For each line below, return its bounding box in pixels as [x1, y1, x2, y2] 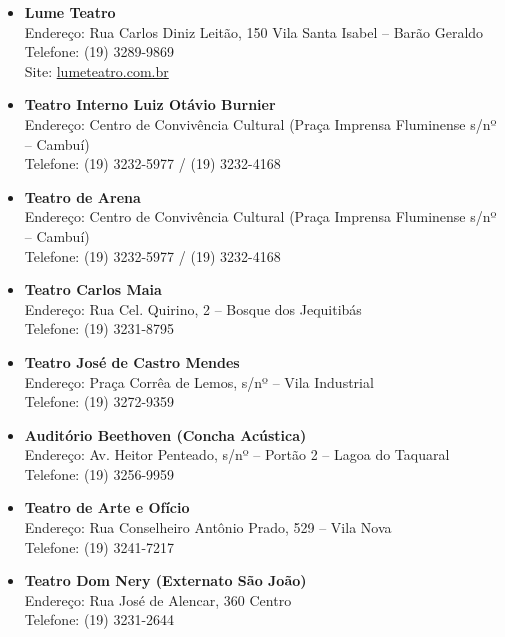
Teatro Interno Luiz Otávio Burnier [24, 94, 276, 115]
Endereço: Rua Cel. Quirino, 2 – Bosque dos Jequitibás [24, 298, 362, 319]
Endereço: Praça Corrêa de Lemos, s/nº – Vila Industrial [24, 371, 374, 392]
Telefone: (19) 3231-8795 [24, 318, 175, 339]
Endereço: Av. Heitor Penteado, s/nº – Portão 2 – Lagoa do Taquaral [24, 444, 450, 465]
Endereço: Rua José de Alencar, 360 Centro [24, 589, 292, 610]
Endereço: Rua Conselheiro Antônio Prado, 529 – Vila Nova [24, 517, 392, 538]
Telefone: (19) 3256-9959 [24, 463, 175, 484]
